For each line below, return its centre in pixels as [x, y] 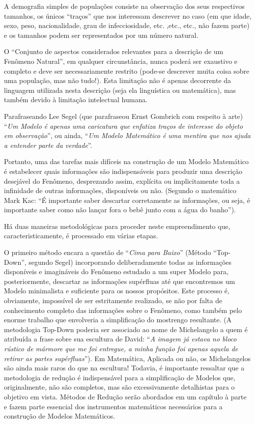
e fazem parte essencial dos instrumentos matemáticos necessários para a [113, 406]
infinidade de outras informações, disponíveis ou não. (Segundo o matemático [120, 190]
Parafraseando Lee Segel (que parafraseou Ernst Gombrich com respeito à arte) [124, 116]
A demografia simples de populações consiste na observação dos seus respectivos [124, 6]
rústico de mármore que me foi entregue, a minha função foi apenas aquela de [121, 348]
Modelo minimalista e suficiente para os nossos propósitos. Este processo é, [117, 291]
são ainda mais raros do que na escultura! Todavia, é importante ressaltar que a [124, 368]
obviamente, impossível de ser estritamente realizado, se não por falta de [113, 300]
